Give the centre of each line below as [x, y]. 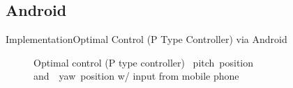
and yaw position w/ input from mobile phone [136, 76]
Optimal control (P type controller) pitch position [144, 62]
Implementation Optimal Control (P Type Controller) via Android [146, 39]
